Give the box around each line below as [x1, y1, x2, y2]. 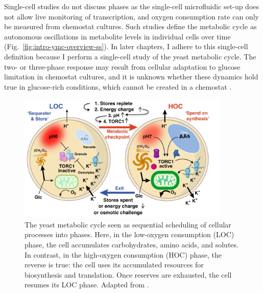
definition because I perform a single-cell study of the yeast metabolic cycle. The [4, 51, 256, 61]
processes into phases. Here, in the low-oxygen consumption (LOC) [25, 229, 234, 240]
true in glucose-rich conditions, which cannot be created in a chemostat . [4, 81, 232, 92]
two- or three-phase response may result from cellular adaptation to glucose [4, 61, 241, 72]
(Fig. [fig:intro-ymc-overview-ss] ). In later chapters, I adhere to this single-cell [4, 41, 248, 52]
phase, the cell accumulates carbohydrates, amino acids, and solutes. [25, 239, 238, 249]
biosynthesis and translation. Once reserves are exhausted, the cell [25, 269, 232, 280]
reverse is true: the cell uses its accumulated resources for [25, 259, 204, 270]
